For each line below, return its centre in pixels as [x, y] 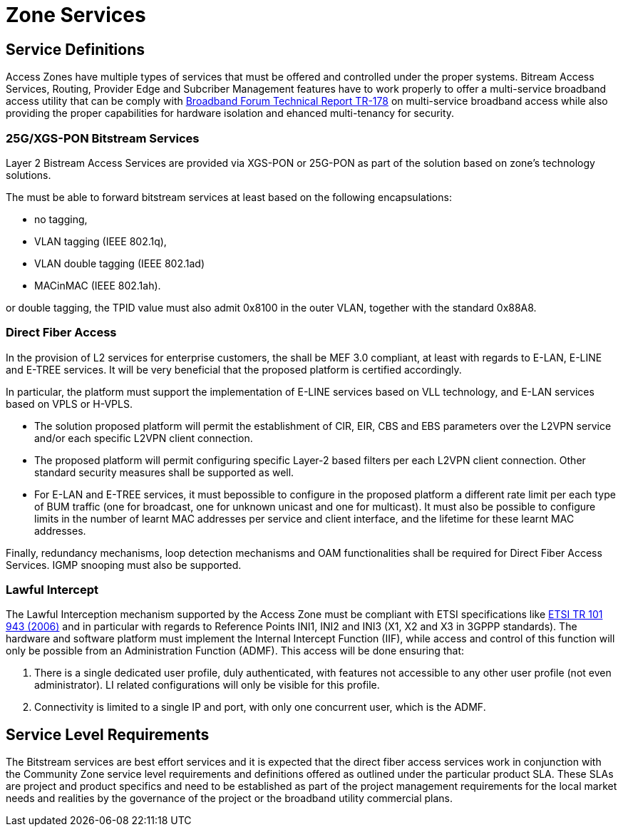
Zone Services [76, 15]
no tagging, [61, 219]
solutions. [29, 175]
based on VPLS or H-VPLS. [69, 404]
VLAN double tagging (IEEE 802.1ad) [120, 263]
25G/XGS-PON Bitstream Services [103, 138]
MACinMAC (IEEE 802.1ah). [98, 285]
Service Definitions [76, 49]
